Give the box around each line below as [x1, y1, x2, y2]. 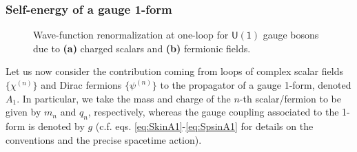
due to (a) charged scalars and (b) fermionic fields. [33, 41, 251, 55]
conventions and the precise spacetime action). [6, 132, 202, 146]
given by [6, 105, 41, 119]
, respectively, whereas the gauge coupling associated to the [88, 105, 339, 119]
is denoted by [28, 118, 85, 133]
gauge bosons [263, 28, 319, 42]
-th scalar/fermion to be [239, 91, 341, 105]
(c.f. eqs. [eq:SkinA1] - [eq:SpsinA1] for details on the [95, 118, 314, 133]
